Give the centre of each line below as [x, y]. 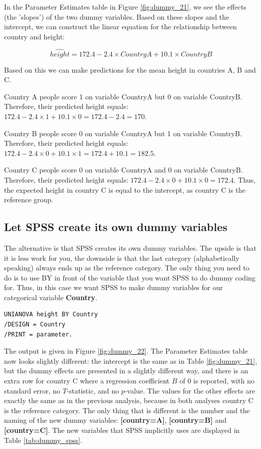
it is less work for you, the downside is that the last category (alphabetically [122, 258]
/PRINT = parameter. [39, 334]
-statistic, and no [93, 390]
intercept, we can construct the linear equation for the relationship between [120, 26]
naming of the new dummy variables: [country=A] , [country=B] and [115, 420]
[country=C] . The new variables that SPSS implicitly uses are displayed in [122, 430]
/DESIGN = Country [35, 325]
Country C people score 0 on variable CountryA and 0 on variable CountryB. [123, 170]
